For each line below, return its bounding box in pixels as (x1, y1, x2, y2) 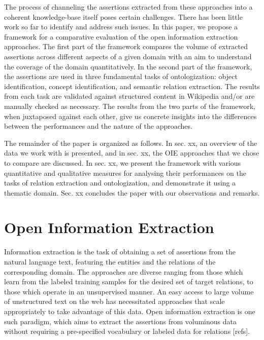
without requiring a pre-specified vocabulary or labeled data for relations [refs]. (4, 326, 250, 336)
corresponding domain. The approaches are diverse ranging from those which (4, 266, 243, 277)
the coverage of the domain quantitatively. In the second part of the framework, (4, 61, 252, 71)
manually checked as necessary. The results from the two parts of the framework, (4, 100, 255, 111)
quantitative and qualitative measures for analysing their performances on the (4, 167, 246, 178)
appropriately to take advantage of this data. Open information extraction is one (4, 306, 255, 316)
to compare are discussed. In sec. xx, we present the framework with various (4, 157, 241, 168)
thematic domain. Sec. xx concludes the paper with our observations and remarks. (4, 187, 260, 198)
